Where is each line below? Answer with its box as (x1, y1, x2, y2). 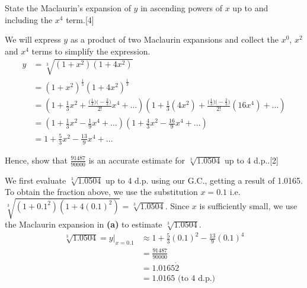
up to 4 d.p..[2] (224, 153, 279, 166)
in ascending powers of (140, 2, 223, 14)
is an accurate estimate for (88, 153, 186, 166)
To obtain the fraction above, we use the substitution (5, 185, 198, 198)
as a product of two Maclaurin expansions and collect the (70, 33, 279, 46)
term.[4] (66, 13, 94, 25)
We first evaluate (5, 174, 66, 186)
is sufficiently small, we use (199, 199, 298, 212)
